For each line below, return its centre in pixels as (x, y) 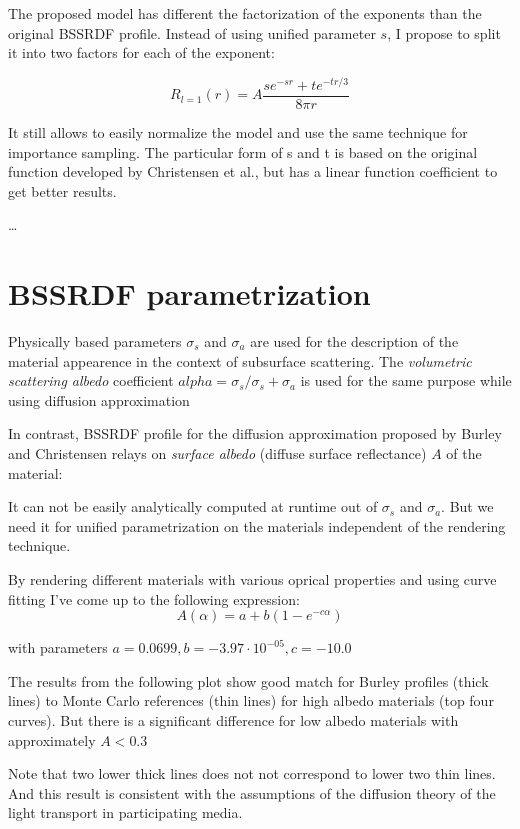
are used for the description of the (354, 341)
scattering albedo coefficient (91, 380)
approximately (52, 739)
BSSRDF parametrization (189, 293)
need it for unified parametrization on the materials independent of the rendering (257, 525)
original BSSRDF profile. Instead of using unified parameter (192, 32)
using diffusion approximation (99, 399)
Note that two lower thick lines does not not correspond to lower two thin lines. (252, 773)
